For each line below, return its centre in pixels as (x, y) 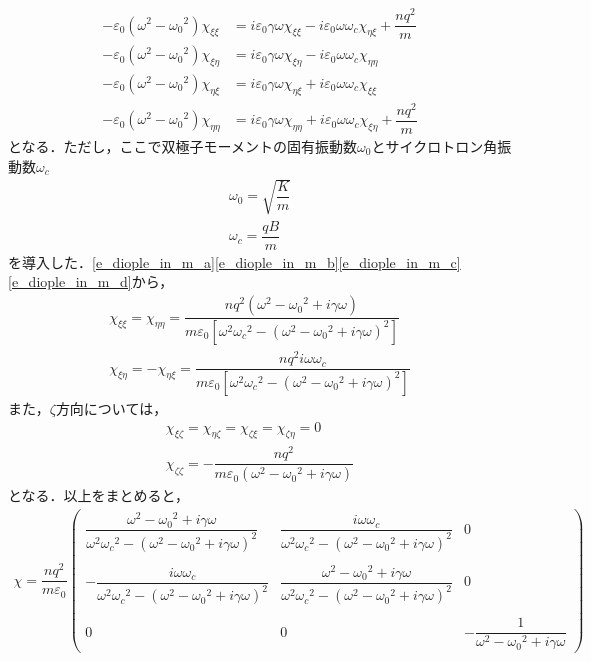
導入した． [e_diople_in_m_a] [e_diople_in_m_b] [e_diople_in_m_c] (241, 261)
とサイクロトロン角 (434, 146)
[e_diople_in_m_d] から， (91, 281)
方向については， (111, 407)
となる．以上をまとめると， (99, 495)
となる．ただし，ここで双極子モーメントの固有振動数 (183, 146)
